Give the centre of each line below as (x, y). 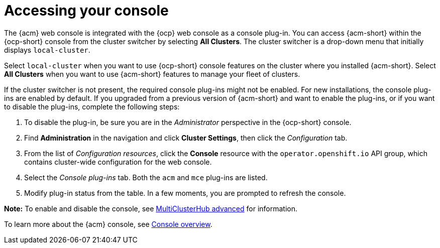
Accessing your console (86, 11)
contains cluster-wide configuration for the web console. (118, 162)
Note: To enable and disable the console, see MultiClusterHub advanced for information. (151, 208)
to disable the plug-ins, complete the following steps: (92, 106)
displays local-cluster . (47, 50)
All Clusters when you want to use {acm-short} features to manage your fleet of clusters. (152, 74)
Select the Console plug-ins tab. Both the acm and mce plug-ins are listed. (146, 177)
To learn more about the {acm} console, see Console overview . (108, 224)
